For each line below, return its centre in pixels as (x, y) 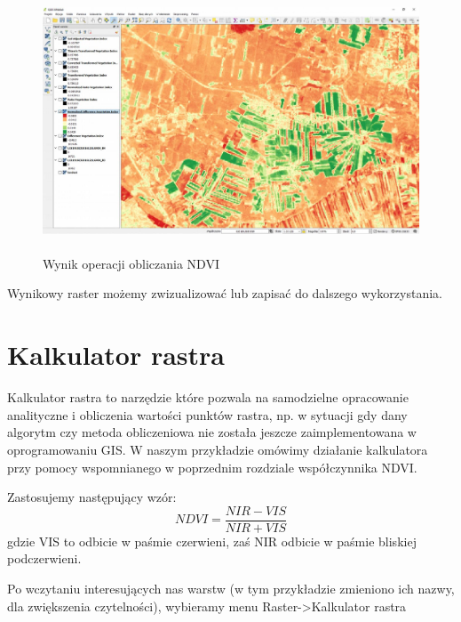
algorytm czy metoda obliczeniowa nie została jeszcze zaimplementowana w (212, 432)
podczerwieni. (44, 558)
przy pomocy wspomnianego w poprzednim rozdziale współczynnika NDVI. (212, 467)
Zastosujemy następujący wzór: (92, 497)
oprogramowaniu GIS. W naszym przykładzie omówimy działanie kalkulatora (218, 449)
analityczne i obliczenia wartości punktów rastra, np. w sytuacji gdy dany (207, 414)
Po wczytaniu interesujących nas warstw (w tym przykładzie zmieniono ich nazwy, (231, 588)
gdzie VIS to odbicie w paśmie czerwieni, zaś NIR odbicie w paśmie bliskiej (212, 541)
